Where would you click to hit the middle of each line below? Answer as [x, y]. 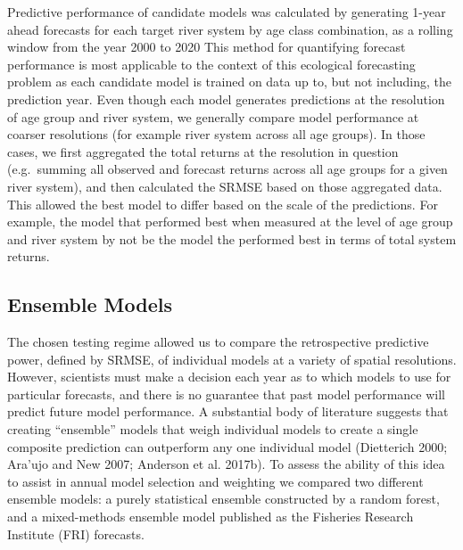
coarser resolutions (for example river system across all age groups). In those [216, 134]
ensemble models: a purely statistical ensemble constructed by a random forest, [223, 499]
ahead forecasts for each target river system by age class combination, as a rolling [230, 29]
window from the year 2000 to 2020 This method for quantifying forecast [207, 47]
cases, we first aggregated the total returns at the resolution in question [203, 151]
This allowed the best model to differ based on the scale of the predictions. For [223, 204]
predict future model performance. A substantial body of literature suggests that [228, 411]
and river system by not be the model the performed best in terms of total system [232, 238]
